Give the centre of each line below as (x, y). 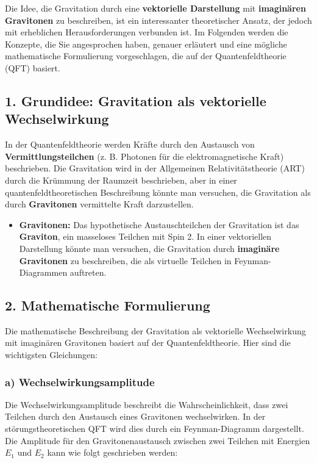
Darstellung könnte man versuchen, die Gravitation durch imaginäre (149, 248)
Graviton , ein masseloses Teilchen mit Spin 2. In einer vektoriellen (145, 236)
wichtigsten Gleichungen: (51, 355)
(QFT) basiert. (33, 67)
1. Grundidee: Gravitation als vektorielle (136, 100)
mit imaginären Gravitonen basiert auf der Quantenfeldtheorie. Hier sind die (148, 343)
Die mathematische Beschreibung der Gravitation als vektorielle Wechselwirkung (155, 330)
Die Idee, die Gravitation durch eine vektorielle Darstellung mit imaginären (155, 8)
